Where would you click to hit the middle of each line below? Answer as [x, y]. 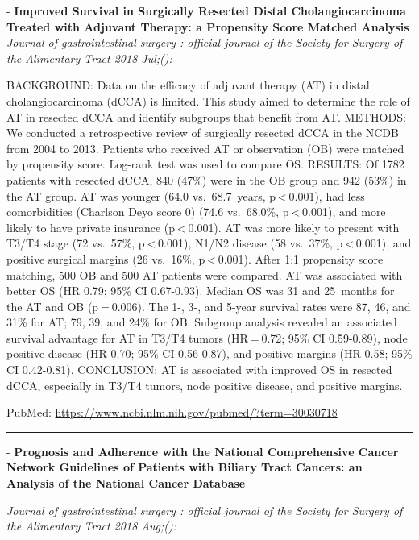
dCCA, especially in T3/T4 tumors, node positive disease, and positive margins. [205, 385]
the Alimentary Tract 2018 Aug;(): [92, 526]
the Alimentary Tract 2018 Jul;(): [89, 58]
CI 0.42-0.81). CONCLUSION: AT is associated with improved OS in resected [199, 370]
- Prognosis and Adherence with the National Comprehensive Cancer [203, 451]
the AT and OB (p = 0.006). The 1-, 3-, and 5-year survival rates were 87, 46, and [209, 306]
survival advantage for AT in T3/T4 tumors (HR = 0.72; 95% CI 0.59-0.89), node [207, 337]
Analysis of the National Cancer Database [126, 483]
